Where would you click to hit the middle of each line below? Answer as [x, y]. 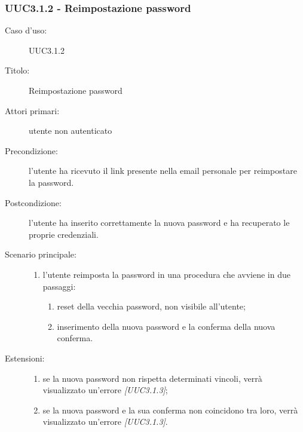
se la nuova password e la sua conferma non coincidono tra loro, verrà [170, 410]
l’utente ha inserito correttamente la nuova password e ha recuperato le [159, 223]
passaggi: [59, 286]
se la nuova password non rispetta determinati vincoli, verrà [152, 378]
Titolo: [17, 70]
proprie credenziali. [64, 234]
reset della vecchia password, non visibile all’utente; [151, 306]
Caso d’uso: [26, 30]
